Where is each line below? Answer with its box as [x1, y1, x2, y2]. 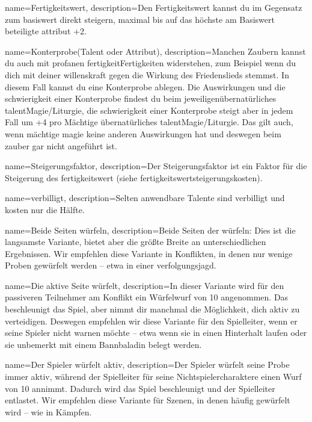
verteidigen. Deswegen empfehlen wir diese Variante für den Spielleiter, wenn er [5, 314, 298, 327]
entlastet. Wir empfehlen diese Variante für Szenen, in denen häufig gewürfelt [5, 394, 290, 406]
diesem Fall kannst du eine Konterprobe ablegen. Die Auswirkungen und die [5, 80, 286, 93]
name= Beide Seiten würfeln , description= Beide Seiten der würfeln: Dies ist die [5, 223, 296, 236]
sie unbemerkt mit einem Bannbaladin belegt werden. [5, 338, 202, 350]
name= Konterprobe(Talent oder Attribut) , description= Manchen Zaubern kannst [5, 45, 306, 57]
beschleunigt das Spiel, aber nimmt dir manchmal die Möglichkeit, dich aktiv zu [5, 303, 300, 315]
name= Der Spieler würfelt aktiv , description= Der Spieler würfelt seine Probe [5, 358, 290, 371]
